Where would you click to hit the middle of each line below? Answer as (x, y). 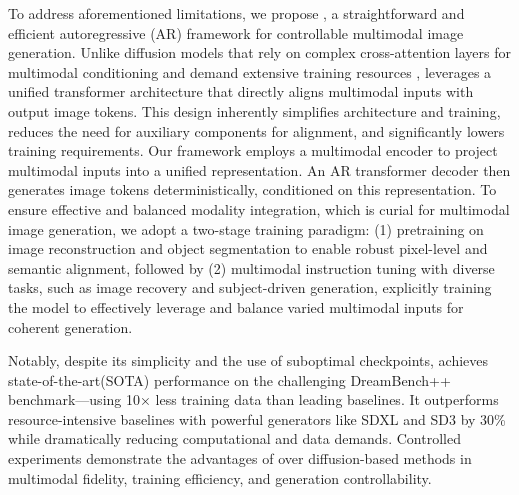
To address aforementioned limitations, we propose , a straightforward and (236, 13)
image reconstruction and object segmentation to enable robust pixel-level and (248, 248)
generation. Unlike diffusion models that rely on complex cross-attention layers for (260, 52)
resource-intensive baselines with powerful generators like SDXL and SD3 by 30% (257, 418)
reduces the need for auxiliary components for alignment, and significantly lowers (256, 130)
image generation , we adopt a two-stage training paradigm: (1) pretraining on (246, 228)
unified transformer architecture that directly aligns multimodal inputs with (241, 91)
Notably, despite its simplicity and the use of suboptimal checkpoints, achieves (248, 360)
